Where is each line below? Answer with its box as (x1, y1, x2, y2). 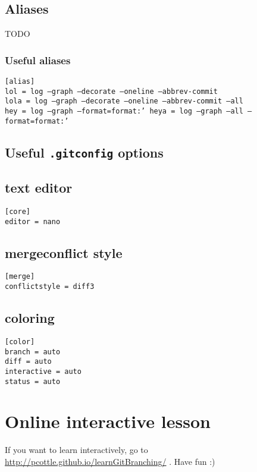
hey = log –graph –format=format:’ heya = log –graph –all (5, 106, 243, 115)
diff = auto (5, 357, 52, 366)
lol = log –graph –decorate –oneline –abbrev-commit (5, 87, 218, 96)
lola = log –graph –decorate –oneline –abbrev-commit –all (5, 97, 243, 106)
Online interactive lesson (5, 409, 211, 433)
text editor (5, 178, 73, 197)
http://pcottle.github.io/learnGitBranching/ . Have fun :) (5, 455, 215, 467)
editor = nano (5, 217, 61, 226)
